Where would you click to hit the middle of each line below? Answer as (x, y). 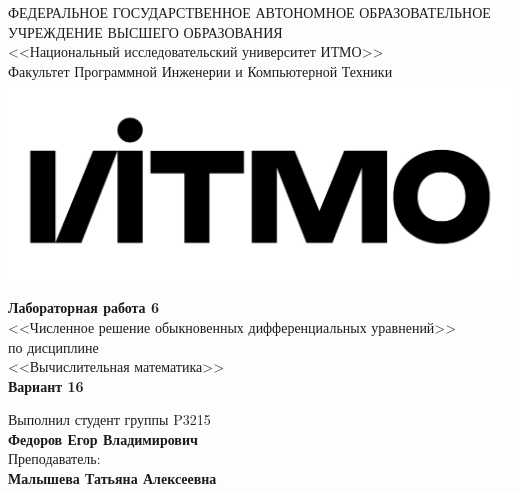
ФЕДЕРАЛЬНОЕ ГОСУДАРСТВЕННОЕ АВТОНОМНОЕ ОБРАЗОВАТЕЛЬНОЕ (249, 12)
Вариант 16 (46, 385)
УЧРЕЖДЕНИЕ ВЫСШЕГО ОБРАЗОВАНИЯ (145, 31)
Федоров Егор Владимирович (103, 438)
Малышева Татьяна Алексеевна (112, 478)
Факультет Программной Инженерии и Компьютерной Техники (200, 70)
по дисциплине (53, 346)
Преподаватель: (54, 458)
